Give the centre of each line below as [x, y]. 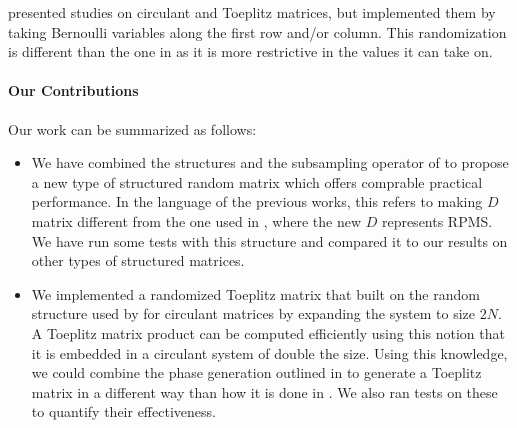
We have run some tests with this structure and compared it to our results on [269, 240]
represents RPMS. [437, 220]
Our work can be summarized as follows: [132, 128]
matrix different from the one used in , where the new [196, 220]
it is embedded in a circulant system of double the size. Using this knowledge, [269, 352]
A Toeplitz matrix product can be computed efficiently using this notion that [268, 332]
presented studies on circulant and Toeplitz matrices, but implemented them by [252, 12]
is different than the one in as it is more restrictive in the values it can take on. [250, 51]
